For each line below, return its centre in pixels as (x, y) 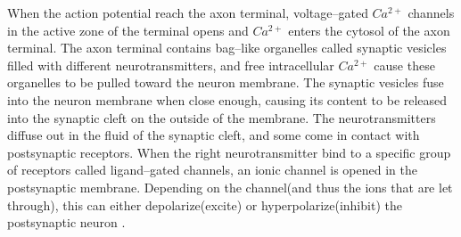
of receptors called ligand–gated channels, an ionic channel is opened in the (212, 170)
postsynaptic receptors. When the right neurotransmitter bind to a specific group (229, 152)
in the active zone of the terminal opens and (128, 30)
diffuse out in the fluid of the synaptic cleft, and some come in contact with (214, 135)
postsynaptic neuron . (66, 222)
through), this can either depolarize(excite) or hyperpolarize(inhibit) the (205, 204)
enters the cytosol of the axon (369, 30)
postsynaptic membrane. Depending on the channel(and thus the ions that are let (230, 187)
